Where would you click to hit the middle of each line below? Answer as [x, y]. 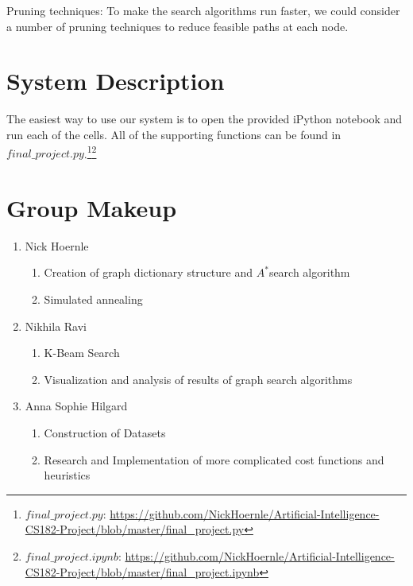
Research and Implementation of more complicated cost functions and [214, 459]
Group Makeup [92, 207]
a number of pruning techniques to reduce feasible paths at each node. [178, 26]
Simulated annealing [93, 299]
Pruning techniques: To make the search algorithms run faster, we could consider [203, 10]
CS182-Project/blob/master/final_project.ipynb [142, 571]
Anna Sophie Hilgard [76, 406]
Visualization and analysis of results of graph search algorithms [198, 379]
